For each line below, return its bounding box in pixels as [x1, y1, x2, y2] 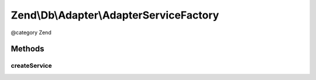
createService [11, 61, 52, 70]
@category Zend [11, 29, 52, 36]
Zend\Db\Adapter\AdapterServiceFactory [11, 9, 219, 21]
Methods [11, 44, 44, 54]
